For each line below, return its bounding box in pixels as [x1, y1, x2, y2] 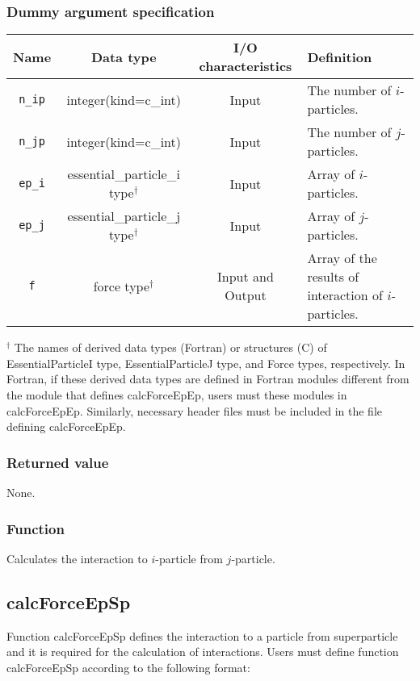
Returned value [6, 452, 109, 472]
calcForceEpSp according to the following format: [6, 658, 250, 675]
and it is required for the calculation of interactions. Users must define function [6, 643, 399, 660]
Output [225, 286, 267, 305]
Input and [217, 267, 274, 286]
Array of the [307, 249, 377, 268]
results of [307, 267, 359, 286]
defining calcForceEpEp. [6, 418, 126, 435]
